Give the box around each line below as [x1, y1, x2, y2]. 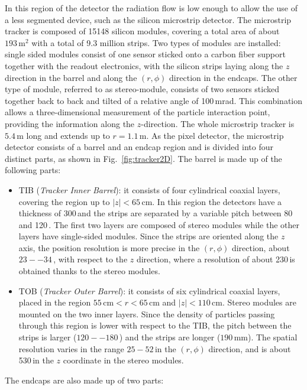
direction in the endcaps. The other [169, 71, 298, 83]
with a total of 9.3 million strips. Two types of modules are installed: [31, 36, 281, 48]
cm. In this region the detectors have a [141, 195, 282, 207]
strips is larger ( [18, 331, 77, 343]
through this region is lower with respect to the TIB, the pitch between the [18, 319, 292, 331]
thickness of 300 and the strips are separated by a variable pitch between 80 [18, 207, 293, 219]
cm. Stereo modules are [212, 296, 296, 308]
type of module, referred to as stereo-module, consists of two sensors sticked [5, 83, 279, 95]
